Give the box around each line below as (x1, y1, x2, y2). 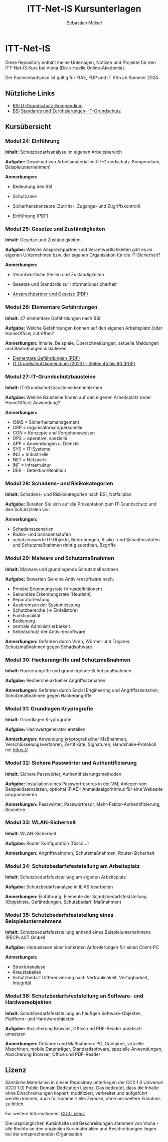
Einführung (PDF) (12, 213, 49, 219)
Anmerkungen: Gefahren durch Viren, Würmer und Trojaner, (5, 638, 131, 644)
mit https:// (5, 747, 28, 753)
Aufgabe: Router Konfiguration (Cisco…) (5, 840, 89, 846)
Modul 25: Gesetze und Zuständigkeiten (5, 225, 105, 232)
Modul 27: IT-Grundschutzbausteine (5, 373, 96, 380)
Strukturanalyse (12, 964, 46, 970)
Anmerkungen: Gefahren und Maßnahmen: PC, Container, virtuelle (5, 1040, 144, 1046)
